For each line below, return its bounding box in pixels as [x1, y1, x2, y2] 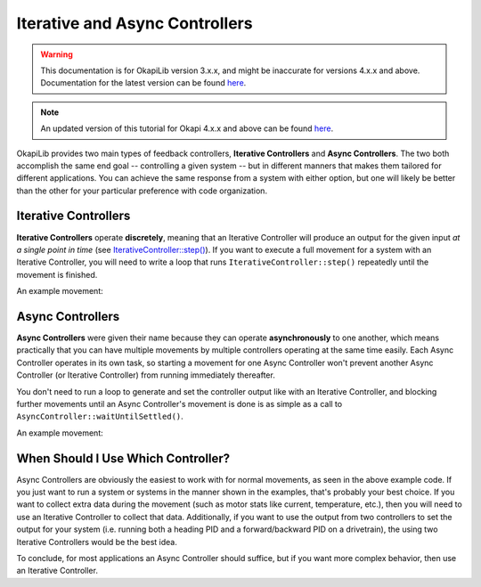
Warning [40, 49, 73, 60]
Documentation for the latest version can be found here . [40, 77, 247, 88]
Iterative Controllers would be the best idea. [16, 536, 178, 547]
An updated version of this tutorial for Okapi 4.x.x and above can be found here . [40, 123, 334, 134]
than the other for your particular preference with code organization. [16, 185, 267, 196]
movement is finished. [16, 269, 98, 280]
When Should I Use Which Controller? [16, 451, 231, 466]
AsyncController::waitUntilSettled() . [16, 411, 184, 422]
